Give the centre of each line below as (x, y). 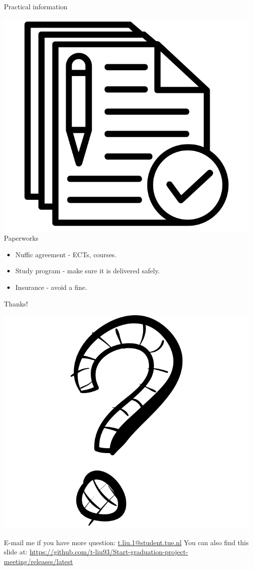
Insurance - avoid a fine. (51, 287)
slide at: (16, 552)
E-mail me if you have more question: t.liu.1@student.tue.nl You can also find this (126, 542)
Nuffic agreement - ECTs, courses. (66, 254)
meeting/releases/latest (38, 561)
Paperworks (21, 238)
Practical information (36, 6)
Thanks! (16, 303)
